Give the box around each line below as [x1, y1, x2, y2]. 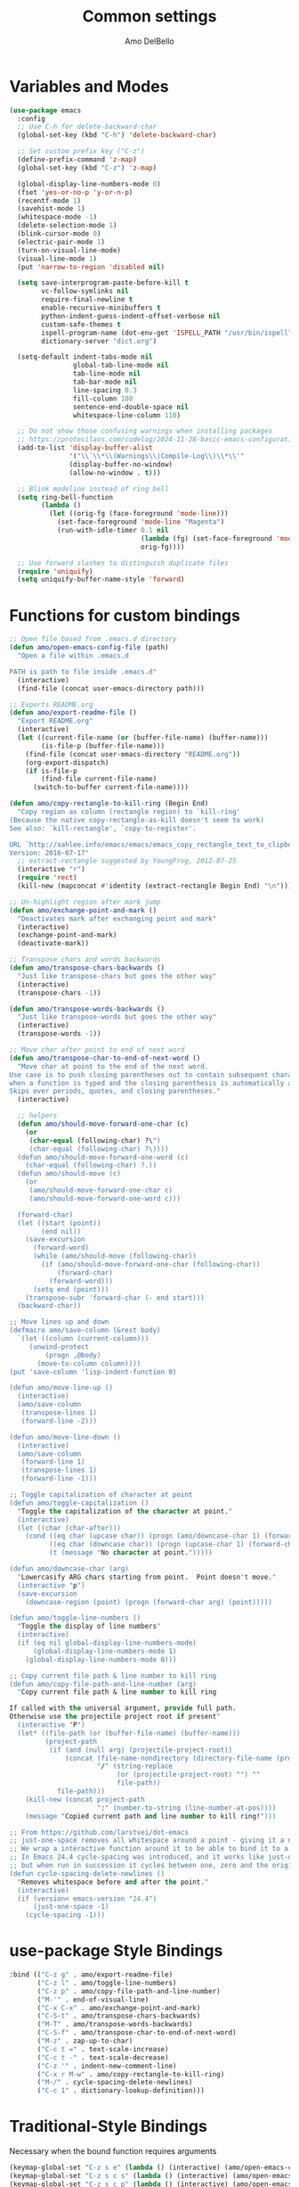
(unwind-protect [28, 1342, 90, 1351]
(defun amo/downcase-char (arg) [9, 1564, 129, 1573]
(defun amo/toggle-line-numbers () [9, 1613, 141, 1622]
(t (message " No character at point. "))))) [48, 1548, 214, 1557]
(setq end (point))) [32, 1284, 109, 1294]
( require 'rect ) [17, 873, 77, 882]
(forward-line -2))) [20, 1416, 98, 1425]
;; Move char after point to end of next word [9, 1045, 185, 1054]
